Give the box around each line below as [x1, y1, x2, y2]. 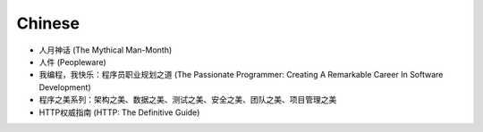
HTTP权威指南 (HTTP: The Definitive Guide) [38, 107, 200, 118]
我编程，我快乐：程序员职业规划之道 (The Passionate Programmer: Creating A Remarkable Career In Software [38, 70, 444, 80]
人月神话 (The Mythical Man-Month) [38, 45, 173, 55]
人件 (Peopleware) [38, 56, 106, 67]
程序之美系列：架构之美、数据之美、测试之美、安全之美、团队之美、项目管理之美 [38, 95, 337, 105]
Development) [38, 81, 91, 93]
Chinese [16, 13, 80, 33]
